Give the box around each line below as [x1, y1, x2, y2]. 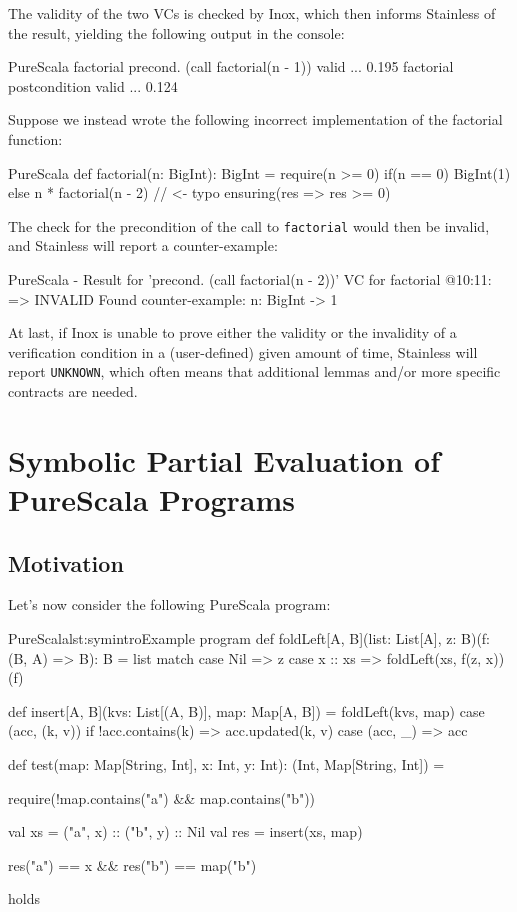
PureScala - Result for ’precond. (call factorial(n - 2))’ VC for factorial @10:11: [8, 269, 492, 289]
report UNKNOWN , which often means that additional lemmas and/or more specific [8, 361, 501, 382]
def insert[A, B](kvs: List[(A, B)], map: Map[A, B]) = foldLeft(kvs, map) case [8, 700, 485, 721]
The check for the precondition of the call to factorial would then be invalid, [8, 215, 490, 236]
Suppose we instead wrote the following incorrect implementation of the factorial [8, 109, 503, 130]
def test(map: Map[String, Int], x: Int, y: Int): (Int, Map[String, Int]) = [8, 753, 445, 774]
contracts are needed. [8, 381, 138, 402]
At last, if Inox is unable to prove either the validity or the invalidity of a [8, 322, 457, 343]
